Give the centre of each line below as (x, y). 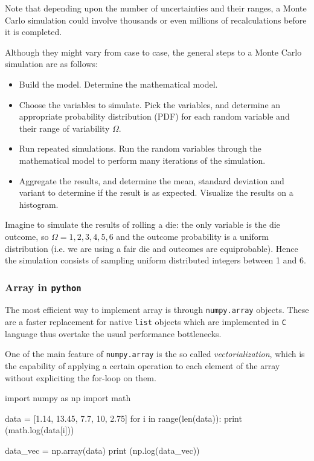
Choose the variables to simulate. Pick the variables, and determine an (150, 104)
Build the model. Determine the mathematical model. (118, 84)
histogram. (39, 204)
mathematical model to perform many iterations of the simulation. (142, 160)
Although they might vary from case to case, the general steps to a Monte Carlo (153, 52)
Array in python (43, 287)
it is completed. (34, 32)
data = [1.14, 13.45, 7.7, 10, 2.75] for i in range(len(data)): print (123, 418)
